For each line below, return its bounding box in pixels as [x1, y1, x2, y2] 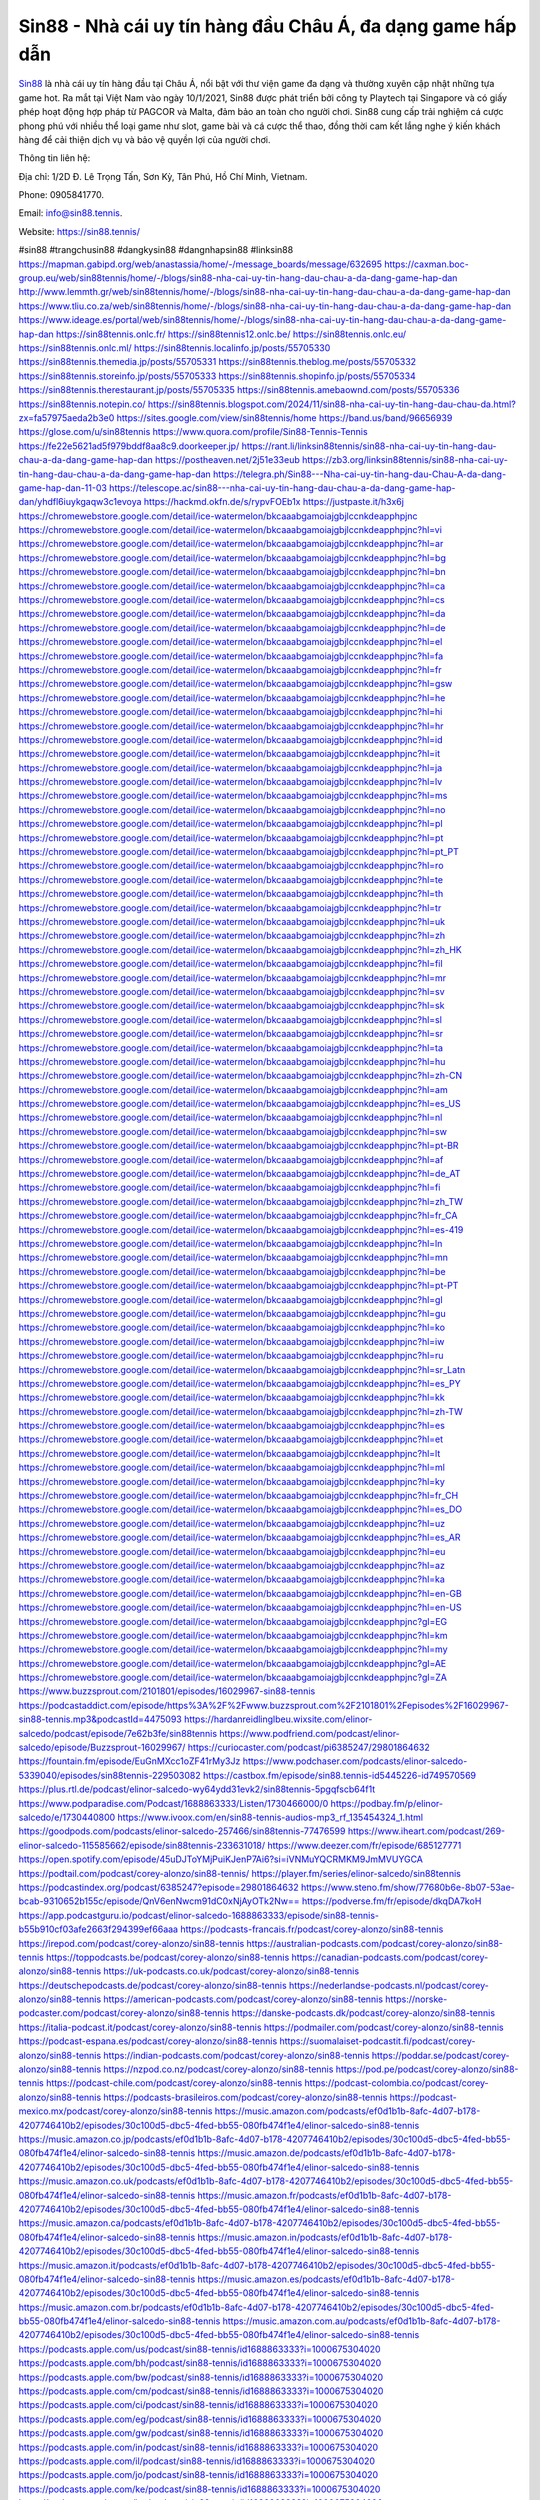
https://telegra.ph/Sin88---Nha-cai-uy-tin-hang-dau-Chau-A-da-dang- [213, 468, 507, 480]
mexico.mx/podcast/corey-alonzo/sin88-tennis [18, 2105, 213, 2117]
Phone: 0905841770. [18, 189, 105, 201]
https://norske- [385, 1993, 448, 2005]
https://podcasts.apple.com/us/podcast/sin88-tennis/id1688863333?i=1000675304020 [18, 2343, 381, 2355]
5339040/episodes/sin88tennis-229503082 [18, 1769, 201, 1781]
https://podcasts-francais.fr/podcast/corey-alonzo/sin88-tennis [180, 1923, 444, 1935]
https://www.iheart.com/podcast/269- [347, 1825, 506, 1837]
